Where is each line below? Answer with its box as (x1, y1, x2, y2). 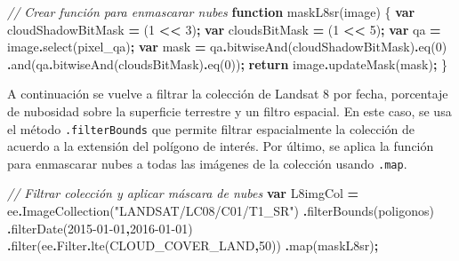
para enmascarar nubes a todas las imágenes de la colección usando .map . (7, 154, 407, 172)
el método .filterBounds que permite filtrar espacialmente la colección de (7, 119, 415, 138)
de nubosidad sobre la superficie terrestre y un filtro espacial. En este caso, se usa (7, 101, 452, 120)
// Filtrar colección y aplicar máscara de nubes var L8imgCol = (7, 184, 359, 202)
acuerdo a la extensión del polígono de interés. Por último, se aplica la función (7, 137, 434, 155)
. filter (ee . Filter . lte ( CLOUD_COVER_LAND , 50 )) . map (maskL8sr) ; (7, 236, 379, 255)
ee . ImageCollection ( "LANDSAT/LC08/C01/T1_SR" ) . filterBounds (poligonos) (7, 202, 434, 220)
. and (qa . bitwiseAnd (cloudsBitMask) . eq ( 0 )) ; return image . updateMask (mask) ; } (7, 54, 448, 73)
